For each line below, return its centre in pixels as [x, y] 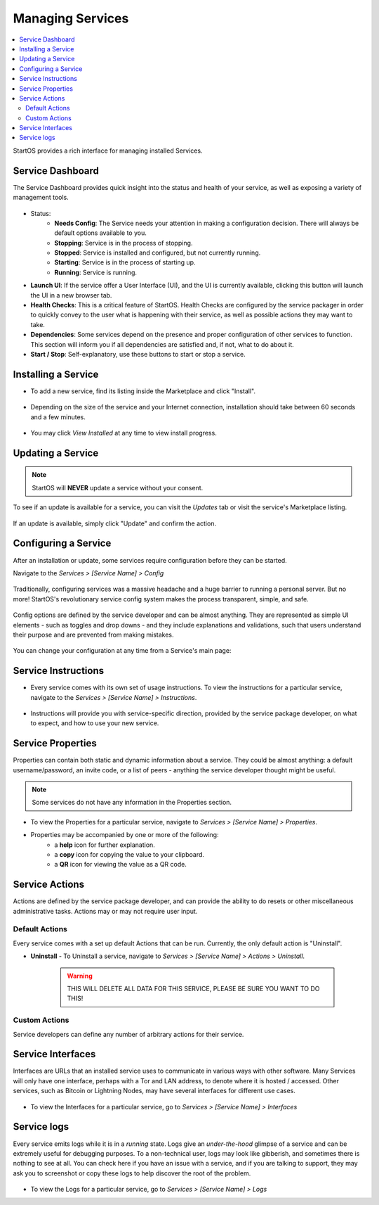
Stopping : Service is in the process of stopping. [124, 243]
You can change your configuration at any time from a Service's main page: [122, 651]
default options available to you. [100, 233]
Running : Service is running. [95, 272]
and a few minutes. [58, 417]
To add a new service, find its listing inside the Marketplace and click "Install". [143, 391]
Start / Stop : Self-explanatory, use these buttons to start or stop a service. [138, 354]
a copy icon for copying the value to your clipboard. [129, 855]
